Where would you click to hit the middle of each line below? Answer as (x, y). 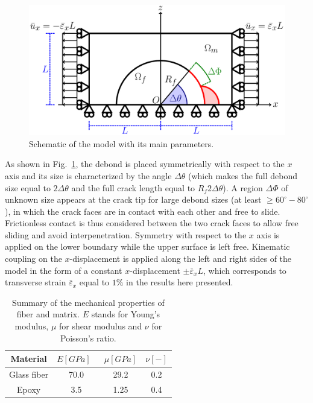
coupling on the (33, 259)
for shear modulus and (101, 326)
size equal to (28, 187)
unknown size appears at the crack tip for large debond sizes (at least (133, 199)
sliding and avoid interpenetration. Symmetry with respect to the (126, 234)
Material (29, 359)
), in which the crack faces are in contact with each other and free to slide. (143, 211)
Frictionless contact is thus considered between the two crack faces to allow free (152, 223)
